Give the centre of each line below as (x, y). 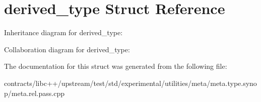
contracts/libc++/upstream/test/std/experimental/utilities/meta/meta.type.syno (130, 83)
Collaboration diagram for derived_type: (67, 49)
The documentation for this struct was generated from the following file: (116, 66)
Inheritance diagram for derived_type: (63, 32)
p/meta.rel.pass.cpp (34, 93)
